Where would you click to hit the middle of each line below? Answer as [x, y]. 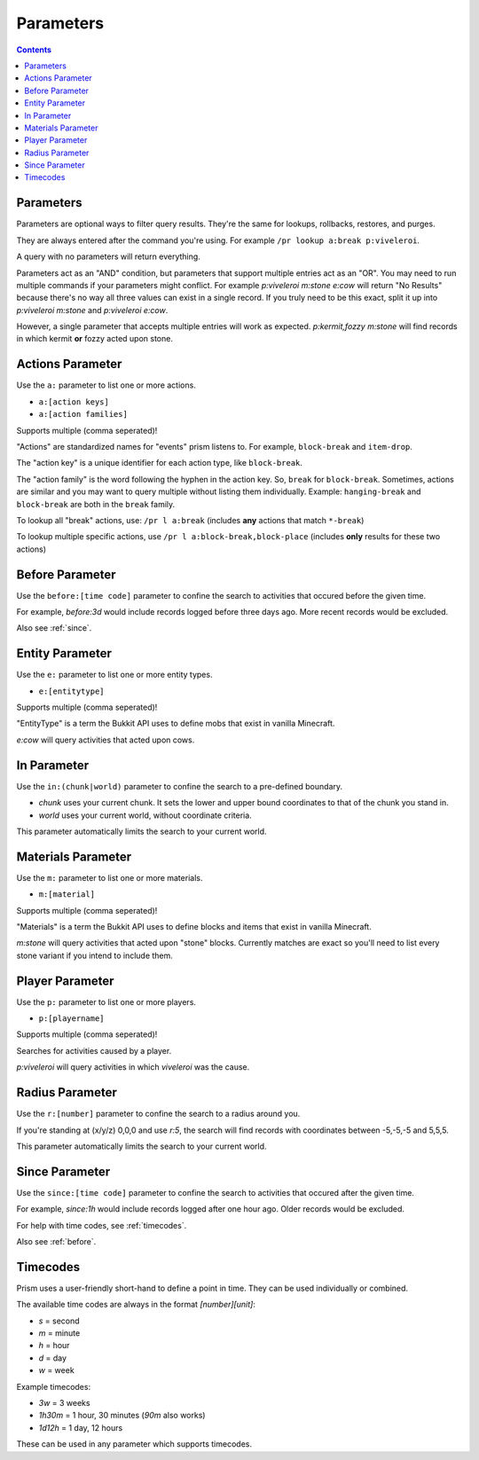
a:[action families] [83, 414]
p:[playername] [72, 1019]
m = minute [59, 1333]
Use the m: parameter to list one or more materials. [110, 877]
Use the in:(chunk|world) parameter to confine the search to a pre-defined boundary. [180, 786]
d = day [52, 1358]
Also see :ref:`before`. [56, 1242]
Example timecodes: [54, 1386]
